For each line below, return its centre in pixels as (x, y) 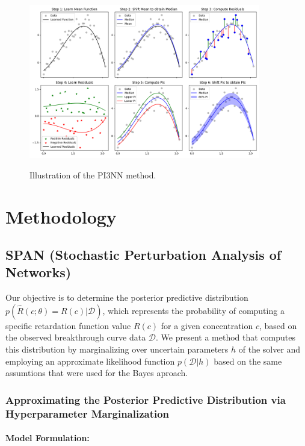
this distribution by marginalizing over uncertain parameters (117, 349)
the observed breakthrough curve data (76, 337)
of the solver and (270, 349)
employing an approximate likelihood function (90, 361)
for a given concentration (207, 325)
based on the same (248, 361)
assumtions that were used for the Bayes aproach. (97, 373)
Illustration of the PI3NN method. (93, 174)
